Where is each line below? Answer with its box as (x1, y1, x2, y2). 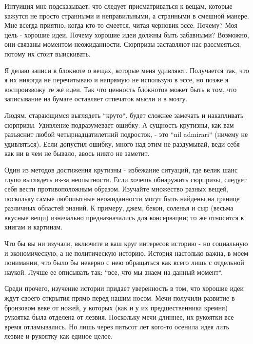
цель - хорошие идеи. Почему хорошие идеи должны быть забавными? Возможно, (4, 29, 249, 39)
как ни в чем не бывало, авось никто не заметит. (4, 148, 150, 158)
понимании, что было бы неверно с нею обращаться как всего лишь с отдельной (4, 257, 244, 268)
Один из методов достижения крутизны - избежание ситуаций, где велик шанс (4, 164, 238, 174)
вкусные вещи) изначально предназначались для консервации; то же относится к (4, 212, 244, 222)
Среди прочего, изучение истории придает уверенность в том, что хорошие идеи (4, 283, 244, 293)
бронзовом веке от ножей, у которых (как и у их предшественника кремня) (4, 302, 228, 312)
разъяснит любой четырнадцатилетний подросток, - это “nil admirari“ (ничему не (4, 129, 248, 139)
